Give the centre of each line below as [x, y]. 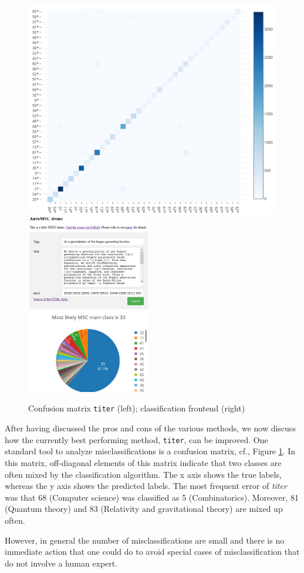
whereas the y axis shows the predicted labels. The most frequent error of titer [146, 486]
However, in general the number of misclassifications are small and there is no [145, 540]
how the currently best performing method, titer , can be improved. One [136, 439]
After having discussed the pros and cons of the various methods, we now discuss [150, 428]
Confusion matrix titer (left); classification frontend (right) [137, 408]
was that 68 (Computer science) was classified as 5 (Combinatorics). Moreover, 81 [152, 497]
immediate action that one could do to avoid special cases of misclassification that [152, 552]
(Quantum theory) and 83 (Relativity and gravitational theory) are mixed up [144, 509]
